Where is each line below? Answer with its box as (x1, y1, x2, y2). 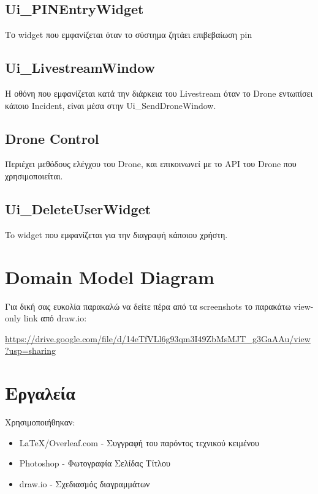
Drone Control (5, 129, 99, 148)
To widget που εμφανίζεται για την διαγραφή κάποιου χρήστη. (5, 228, 228, 241)
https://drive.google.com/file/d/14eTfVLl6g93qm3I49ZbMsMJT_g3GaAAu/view (5, 332, 311, 345)
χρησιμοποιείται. (5, 169, 63, 182)
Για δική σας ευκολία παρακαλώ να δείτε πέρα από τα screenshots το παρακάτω (5, 299, 291, 312)
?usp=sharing (5, 344, 56, 357)
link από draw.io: (23, 312, 87, 324)
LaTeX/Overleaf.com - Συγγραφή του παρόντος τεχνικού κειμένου (19, 436, 260, 449)
